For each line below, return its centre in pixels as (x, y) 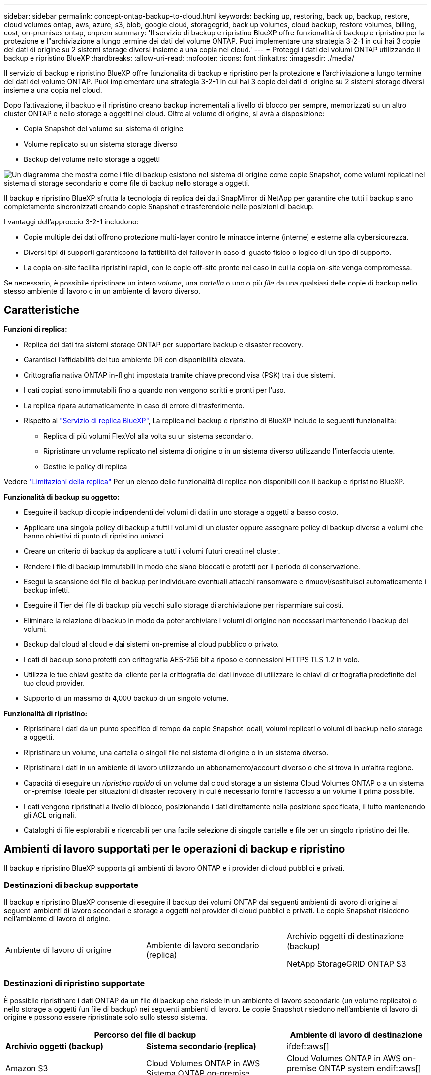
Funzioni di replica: (36, 329)
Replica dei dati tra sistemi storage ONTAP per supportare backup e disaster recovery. (164, 344)
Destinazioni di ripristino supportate (75, 983)
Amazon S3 (27, 1068)
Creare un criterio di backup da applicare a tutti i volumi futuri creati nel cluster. (152, 551)
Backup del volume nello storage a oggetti (92, 159)
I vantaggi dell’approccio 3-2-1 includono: (71, 222)
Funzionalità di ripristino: (46, 713)
